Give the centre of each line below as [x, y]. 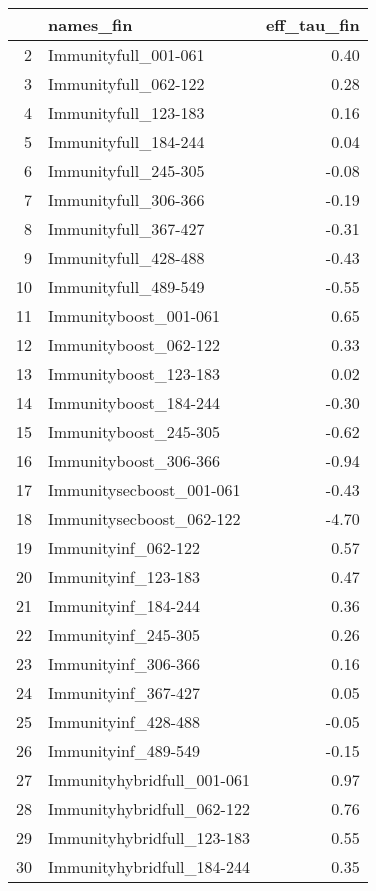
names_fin [90, 24]
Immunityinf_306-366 [124, 663]
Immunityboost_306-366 [134, 460]
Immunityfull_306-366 [126, 199]
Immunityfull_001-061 [126, 54]
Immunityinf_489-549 [124, 750]
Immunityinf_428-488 [124, 721]
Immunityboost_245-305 [134, 431]
